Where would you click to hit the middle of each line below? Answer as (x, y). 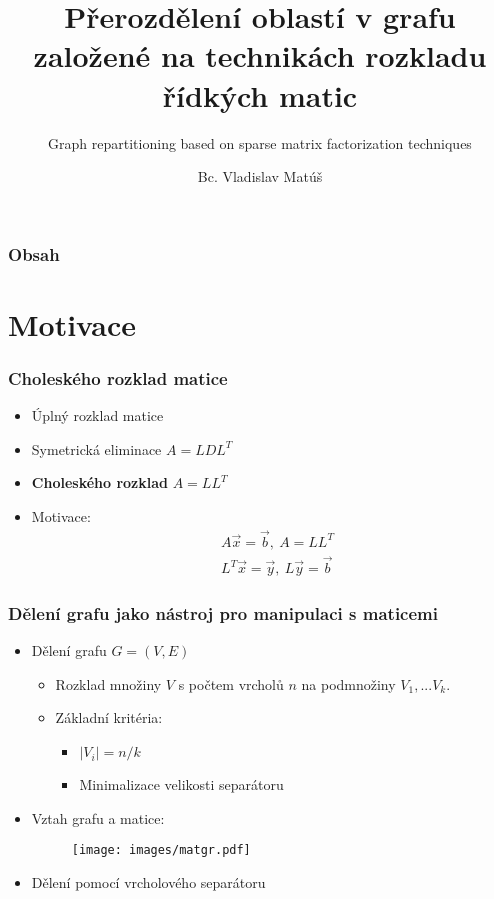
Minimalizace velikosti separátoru (181, 784)
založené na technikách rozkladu (260, 55)
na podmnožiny (348, 683)
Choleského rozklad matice (118, 377)
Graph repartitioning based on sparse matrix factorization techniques (260, 142)
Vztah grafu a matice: (98, 817)
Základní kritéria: (109, 717)
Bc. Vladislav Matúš (260, 176)
